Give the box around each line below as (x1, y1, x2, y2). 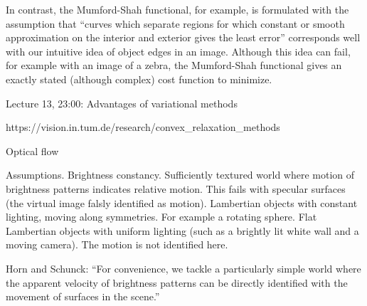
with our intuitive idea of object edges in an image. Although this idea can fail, (6, 43, 351, 58)
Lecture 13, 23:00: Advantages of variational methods (6, 95, 238, 110)
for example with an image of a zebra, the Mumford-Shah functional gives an (6, 58, 342, 73)
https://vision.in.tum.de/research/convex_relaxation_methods (6, 120, 280, 134)
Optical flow (6, 143, 59, 158)
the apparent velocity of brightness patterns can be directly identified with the (6, 275, 348, 290)
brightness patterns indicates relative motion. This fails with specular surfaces (6, 181, 346, 196)
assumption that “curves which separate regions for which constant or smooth (6, 16, 345, 31)
